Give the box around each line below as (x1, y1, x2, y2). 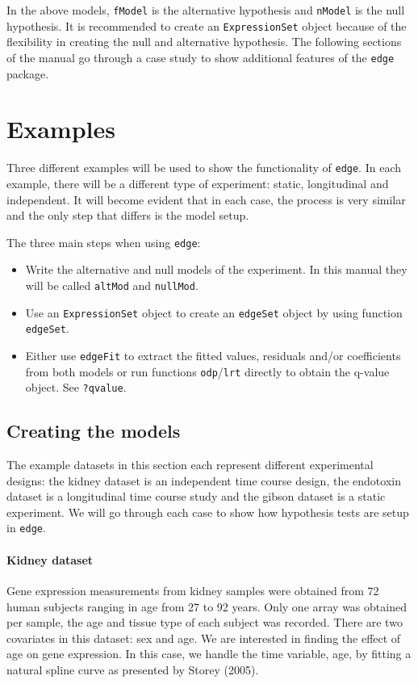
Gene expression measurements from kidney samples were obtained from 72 (6, 581, 379, 598)
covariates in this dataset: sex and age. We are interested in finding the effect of (6, 629, 401, 646)
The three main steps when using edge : (6, 233, 201, 250)
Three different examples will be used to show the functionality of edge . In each (6, 159, 401, 176)
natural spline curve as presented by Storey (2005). (6, 661, 259, 678)
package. (6, 65, 49, 82)
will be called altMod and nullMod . (25, 276, 199, 293)
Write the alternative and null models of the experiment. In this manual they (25, 261, 408, 278)
